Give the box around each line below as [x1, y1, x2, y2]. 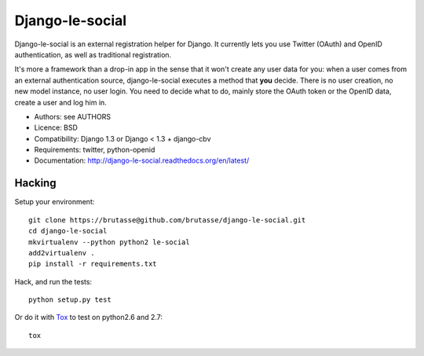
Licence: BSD [34, 123, 79, 133]
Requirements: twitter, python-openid [34, 145, 155, 155]
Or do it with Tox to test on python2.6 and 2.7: [14, 313, 163, 322]
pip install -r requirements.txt [28, 259, 157, 269]
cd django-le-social [28, 226, 108, 236]
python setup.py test [28, 295, 111, 304]
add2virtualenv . [28, 248, 95, 257]
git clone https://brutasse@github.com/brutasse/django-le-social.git [28, 215, 306, 224]
